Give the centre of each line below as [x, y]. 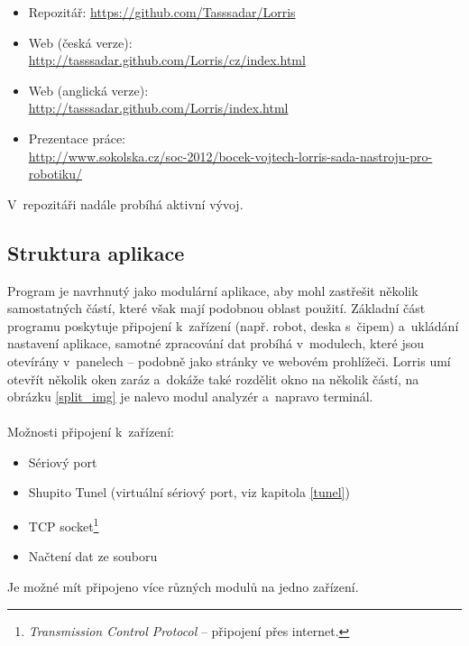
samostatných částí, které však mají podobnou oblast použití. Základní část [216, 308]
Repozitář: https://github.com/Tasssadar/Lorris [162, 12]
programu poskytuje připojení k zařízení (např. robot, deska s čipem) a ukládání [233, 325]
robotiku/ [55, 174]
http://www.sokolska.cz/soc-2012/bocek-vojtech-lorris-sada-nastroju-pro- [230, 156]
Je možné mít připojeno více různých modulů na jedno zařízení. [183, 586]
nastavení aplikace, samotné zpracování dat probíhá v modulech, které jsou [216, 343]
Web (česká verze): [80, 42]
